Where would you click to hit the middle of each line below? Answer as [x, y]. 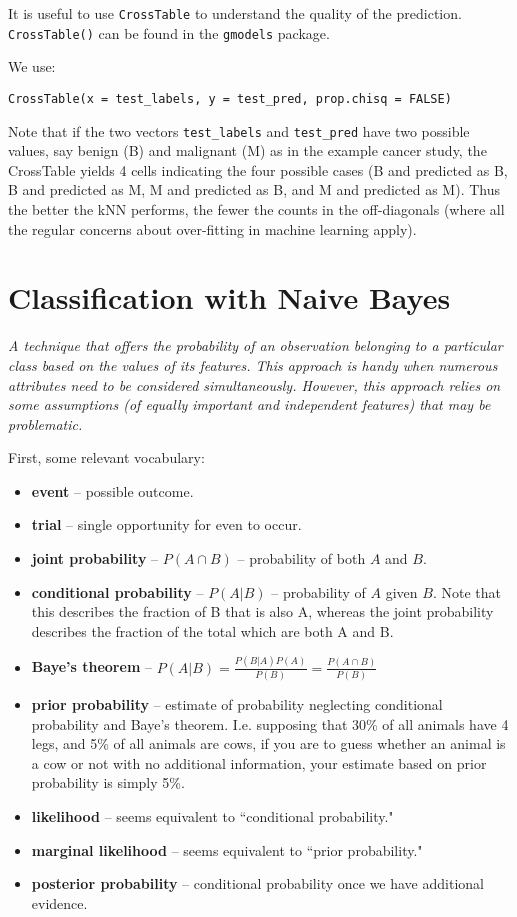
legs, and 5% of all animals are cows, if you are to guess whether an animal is [268, 743]
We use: [32, 66]
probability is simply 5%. [108, 782]
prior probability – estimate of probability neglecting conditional [237, 704]
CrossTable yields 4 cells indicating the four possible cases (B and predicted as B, [258, 169]
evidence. [59, 902]
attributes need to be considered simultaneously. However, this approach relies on [254, 384]
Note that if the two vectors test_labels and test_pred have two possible [239, 130]
